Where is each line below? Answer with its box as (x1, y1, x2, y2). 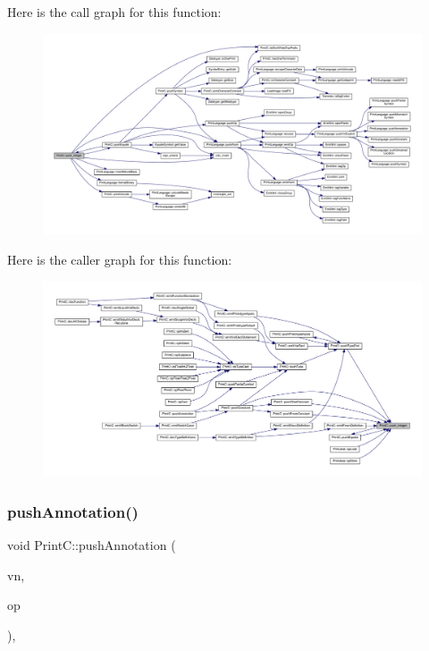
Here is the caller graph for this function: (7, 249, 232, 268)
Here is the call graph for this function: (7, 3, 222, 21)
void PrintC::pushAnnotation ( (7, 536, 176, 554)
